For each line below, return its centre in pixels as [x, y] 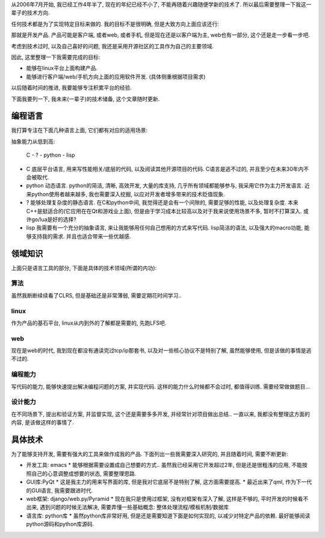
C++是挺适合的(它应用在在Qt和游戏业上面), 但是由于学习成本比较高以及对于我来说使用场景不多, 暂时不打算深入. [164, 211]
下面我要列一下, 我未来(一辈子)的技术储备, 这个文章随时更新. [85, 99]
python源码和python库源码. [60, 524]
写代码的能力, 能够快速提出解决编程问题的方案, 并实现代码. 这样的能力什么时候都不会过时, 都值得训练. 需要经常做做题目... [160, 386]
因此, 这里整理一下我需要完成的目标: [56, 57]
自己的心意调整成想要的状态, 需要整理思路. [84, 474]
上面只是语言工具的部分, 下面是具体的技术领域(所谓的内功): [84, 267]
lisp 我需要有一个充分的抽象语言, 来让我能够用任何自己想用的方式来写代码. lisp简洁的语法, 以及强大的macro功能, [165, 228]
